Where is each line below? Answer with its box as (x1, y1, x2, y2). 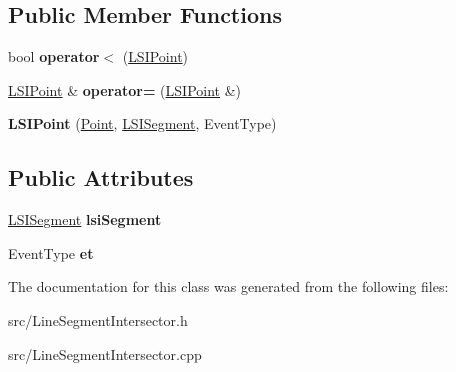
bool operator (8, 46, 100, 67)
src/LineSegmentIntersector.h (8, 309, 188, 330)
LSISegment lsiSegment (8, 209, 162, 230)
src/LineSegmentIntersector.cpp (8, 343, 202, 364)
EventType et (8, 242, 94, 263)
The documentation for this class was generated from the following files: (8, 276, 449, 297)
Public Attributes (8, 162, 194, 193)
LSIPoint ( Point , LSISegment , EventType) (8, 113, 277, 134)
